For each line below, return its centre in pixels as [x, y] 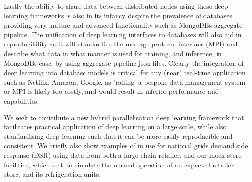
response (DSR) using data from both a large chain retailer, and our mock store [123, 155]
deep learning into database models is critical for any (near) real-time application [125, 72]
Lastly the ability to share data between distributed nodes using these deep [116, 6]
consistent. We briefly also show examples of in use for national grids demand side [126, 145]
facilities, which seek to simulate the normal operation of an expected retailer [119, 164]
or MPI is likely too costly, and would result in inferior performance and [111, 91]
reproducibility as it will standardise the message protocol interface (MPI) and [121, 44]
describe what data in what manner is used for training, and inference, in [113, 53]
